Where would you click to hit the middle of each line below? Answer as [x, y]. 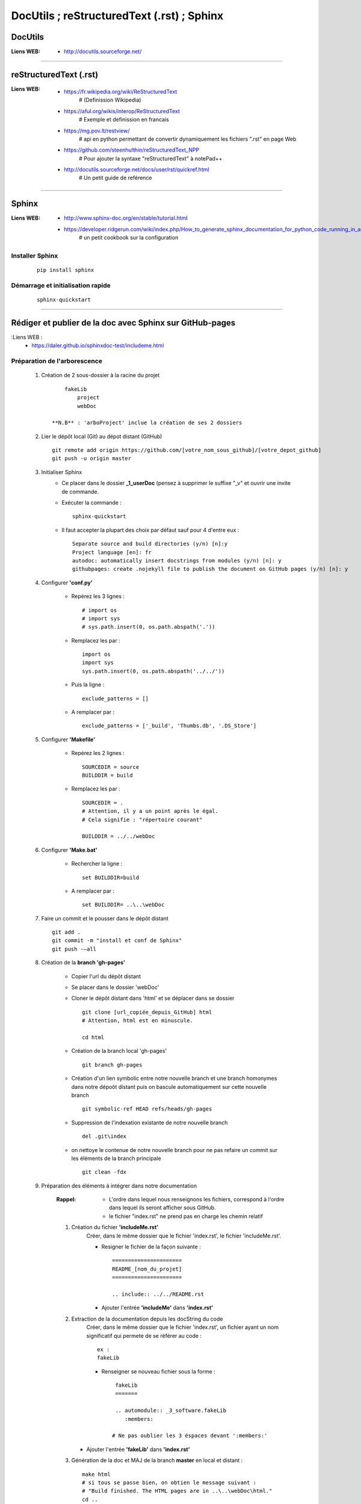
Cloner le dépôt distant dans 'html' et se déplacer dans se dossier [153, 998]
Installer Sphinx [35, 256]
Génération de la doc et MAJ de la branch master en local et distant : [157, 1460]
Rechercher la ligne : [97, 864]
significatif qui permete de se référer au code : [144, 1336]
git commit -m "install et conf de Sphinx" [117, 941]
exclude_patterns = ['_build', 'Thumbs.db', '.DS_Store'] [169, 726]
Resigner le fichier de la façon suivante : [151, 1247]
